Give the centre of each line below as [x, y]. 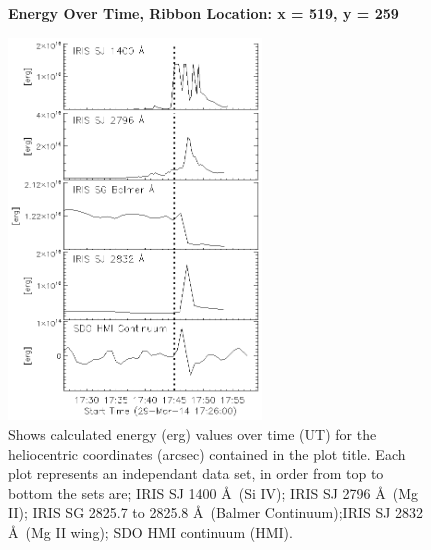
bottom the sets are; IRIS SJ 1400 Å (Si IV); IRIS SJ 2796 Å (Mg [213, 492]
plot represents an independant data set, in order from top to [196, 473]
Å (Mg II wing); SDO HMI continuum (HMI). [150, 531]
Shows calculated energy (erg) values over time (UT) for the [192, 433]
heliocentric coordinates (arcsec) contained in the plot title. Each [207, 453]
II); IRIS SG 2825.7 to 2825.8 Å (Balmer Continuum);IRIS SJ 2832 [216, 512]
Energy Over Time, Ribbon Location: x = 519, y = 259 [203, 13]
